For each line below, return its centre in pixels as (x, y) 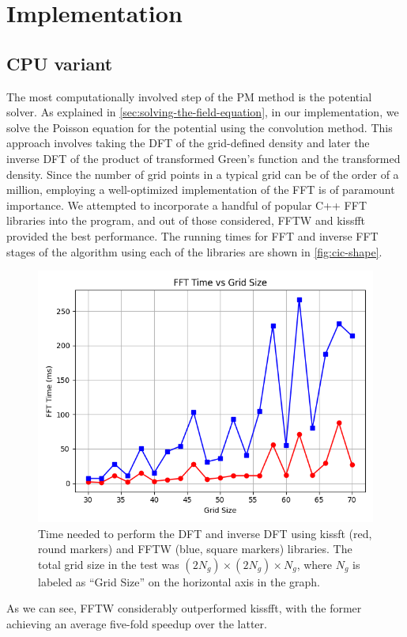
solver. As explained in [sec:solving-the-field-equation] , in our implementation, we (203, 112)
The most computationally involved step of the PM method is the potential (189, 96)
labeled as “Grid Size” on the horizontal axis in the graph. (179, 581)
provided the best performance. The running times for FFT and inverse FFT (192, 235)
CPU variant (60, 63)
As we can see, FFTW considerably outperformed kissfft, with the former (184, 608)
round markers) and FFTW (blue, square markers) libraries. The (195, 549)
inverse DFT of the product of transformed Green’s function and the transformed (203, 158)
